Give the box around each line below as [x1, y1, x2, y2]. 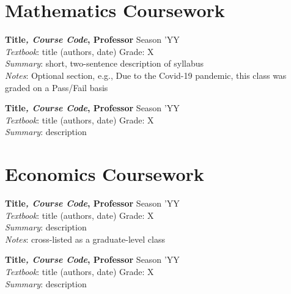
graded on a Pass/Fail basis [5, 81, 108, 94]
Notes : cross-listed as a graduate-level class [5, 232, 165, 245]
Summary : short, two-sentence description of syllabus [5, 57, 204, 70]
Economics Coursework [5, 161, 204, 186]
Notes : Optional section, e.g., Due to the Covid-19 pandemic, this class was [5, 68, 287, 81]
